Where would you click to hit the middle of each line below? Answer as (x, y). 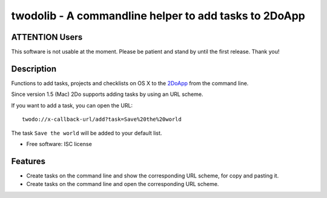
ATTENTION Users (47, 37)
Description (34, 69)
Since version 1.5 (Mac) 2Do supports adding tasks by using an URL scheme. (107, 94)
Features (28, 161)
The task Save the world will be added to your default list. (87, 133)
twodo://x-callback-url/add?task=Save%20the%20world (102, 120)
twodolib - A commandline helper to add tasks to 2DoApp (158, 16)
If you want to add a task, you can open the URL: (72, 105)
